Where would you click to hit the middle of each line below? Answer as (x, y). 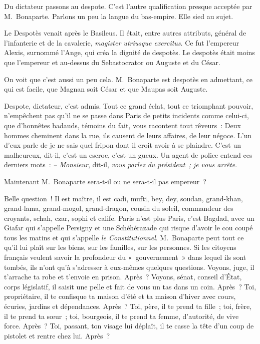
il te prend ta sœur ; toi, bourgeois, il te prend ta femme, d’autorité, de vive (121, 316)
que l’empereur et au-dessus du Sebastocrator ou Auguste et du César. (112, 62)
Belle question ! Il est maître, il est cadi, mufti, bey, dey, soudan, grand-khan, (123, 198)
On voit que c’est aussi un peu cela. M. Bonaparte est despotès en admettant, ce (128, 79)
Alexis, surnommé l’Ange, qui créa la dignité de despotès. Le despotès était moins (129, 52)
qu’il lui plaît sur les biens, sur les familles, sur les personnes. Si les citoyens (120, 247)
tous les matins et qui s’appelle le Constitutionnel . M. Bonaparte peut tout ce (124, 237)
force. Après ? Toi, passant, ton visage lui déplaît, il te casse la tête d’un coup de (129, 326)
